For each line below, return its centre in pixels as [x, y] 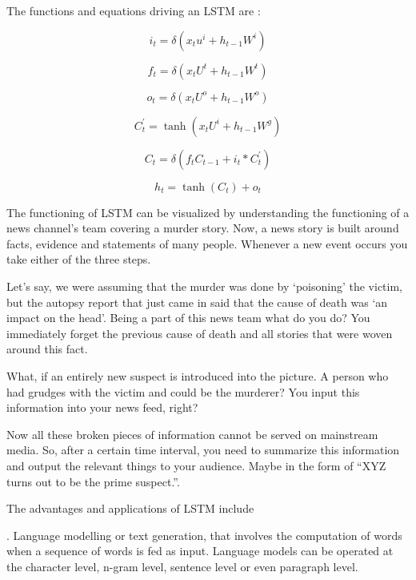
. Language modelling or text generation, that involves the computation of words [204, 535]
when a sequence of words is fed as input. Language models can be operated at [200, 551]
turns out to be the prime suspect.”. [93, 481]
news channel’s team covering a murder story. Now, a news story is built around [203, 228]
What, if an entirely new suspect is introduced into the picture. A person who [198, 375]
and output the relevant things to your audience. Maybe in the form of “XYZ [196, 465]
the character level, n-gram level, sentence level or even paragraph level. [182, 566]
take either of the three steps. [79, 259]
